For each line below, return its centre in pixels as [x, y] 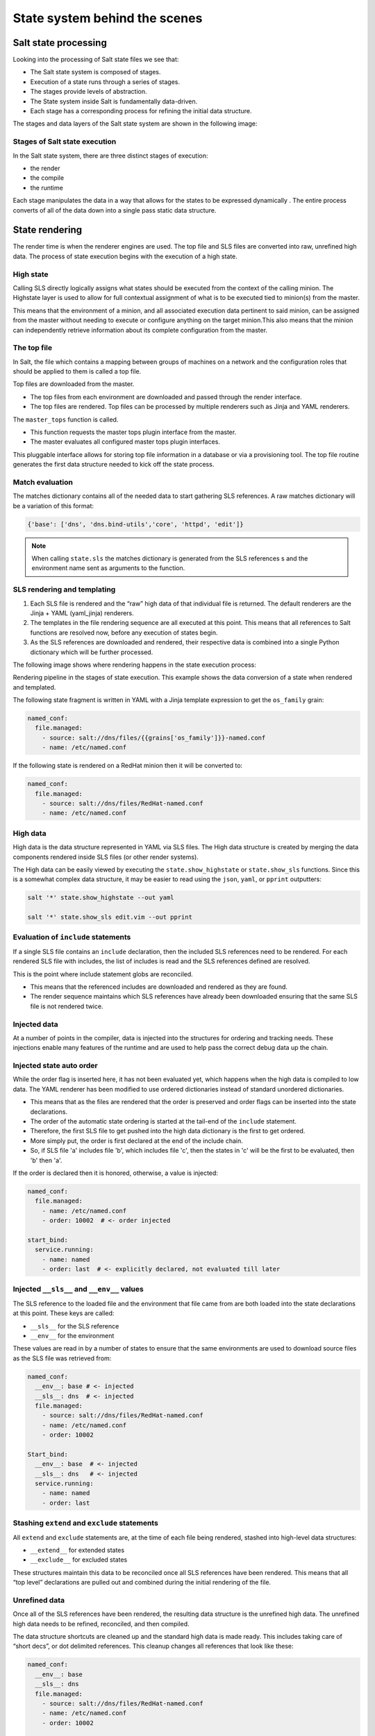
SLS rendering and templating [64, 590]
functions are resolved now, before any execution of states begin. [124, 633]
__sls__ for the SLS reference [75, 1326]
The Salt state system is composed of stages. [95, 72]
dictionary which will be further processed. [92, 652]
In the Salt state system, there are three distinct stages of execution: [110, 156]
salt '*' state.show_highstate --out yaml [101, 898]
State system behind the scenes [108, 18]
